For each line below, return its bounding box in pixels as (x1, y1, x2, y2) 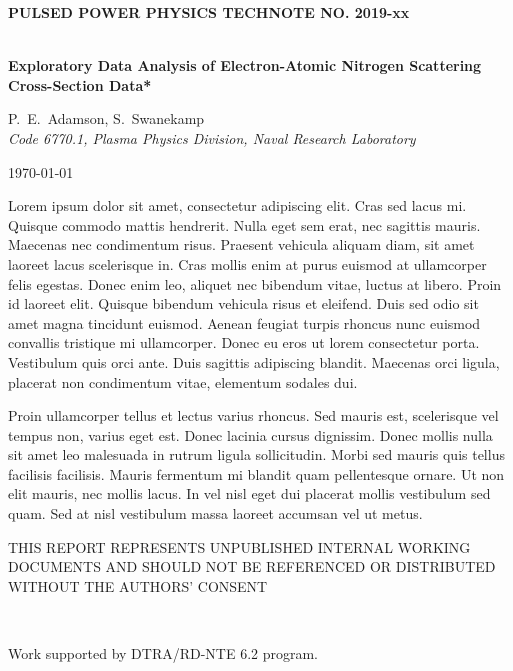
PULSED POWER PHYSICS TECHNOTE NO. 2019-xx (8, 2, 410, 22)
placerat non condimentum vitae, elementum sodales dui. (8, 371, 358, 392)
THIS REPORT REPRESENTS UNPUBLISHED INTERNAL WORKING (8, 536, 471, 557)
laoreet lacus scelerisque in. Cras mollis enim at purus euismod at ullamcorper (8, 253, 487, 274)
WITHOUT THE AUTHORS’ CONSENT (8, 575, 268, 596)
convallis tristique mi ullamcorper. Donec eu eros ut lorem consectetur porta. (8, 332, 480, 353)
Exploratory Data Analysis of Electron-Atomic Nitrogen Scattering (8, 55, 482, 76)
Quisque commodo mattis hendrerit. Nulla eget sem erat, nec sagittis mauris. (8, 214, 481, 235)
